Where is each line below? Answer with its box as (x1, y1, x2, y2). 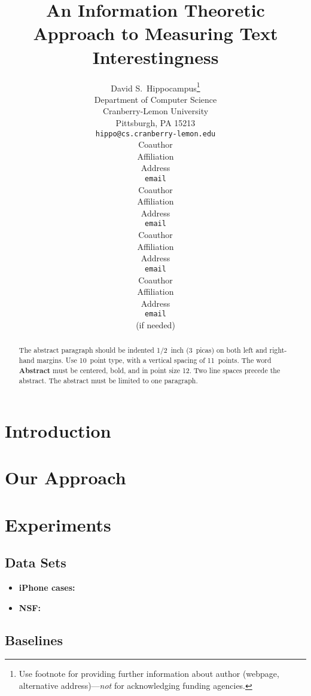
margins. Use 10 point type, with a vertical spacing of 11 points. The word (36, 355, 272, 365)
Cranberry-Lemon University (102, 105, 209, 117)
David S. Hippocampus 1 (111, 80, 200, 94)
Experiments (5, 512, 111, 536)
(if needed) (136, 318, 175, 331)
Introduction (5, 418, 111, 442)
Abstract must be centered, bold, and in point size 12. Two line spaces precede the (19, 365, 280, 376)
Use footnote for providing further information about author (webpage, (19, 667, 279, 680)
